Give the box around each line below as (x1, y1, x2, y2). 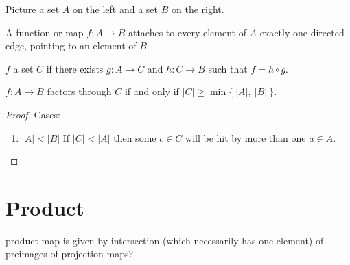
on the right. (172, 2, 224, 16)
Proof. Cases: (5, 107, 60, 121)
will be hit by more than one (185, 130, 306, 144)
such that (208, 61, 248, 75)
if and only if (124, 84, 179, 99)
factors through (47, 84, 112, 99)
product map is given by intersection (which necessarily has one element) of (5, 233, 324, 247)
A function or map (5, 25, 84, 39)
